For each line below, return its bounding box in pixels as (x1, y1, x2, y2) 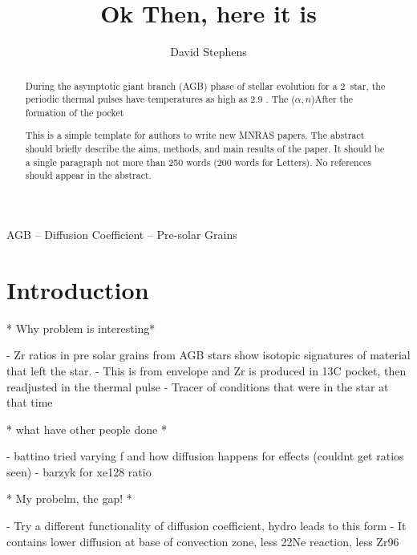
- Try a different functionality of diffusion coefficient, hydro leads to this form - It (6, 517, 407, 534)
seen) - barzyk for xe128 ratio (6, 463, 152, 480)
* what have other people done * (6, 420, 167, 437)
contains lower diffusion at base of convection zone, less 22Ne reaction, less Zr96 (6, 533, 399, 549)
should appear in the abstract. (25, 168, 152, 182)
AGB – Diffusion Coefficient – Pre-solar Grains (6, 226, 237, 242)
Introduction (6, 273, 149, 306)
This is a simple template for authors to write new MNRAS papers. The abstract (25, 128, 365, 142)
